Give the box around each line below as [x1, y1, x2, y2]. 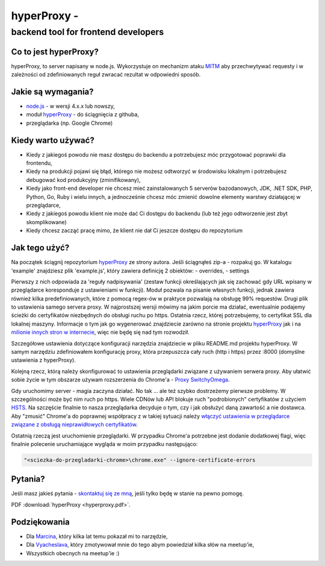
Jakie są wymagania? [11, 86, 94, 96]
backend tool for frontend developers [11, 27, 164, 37]
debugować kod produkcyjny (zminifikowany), [26, 176, 141, 183]
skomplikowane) [26, 218, 67, 225]
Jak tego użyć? [11, 243, 70, 253]
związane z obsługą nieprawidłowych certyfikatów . [11, 421, 138, 428]
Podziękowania [11, 517, 70, 527]
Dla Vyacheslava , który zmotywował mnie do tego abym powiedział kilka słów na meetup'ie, [26, 541, 255, 549]
